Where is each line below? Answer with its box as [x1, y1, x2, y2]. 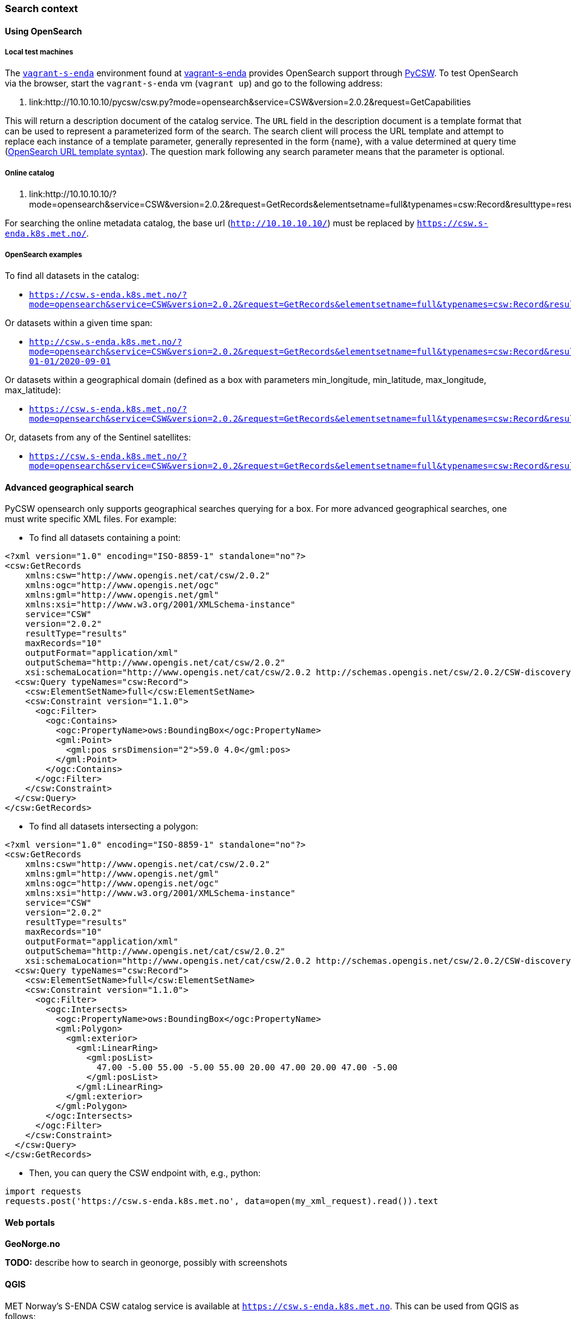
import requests [5, 1186, 82, 1197]
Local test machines [5, 48, 74, 56]
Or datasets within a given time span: [5, 317, 152, 328]
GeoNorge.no [5, 1239, 60, 1249]
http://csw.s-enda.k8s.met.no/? [29, 336, 182, 347]
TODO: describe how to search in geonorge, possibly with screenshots [5, 1257, 287, 1268]
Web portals [5, 1217, 55, 1228]
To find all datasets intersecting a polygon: [29, 821, 198, 832]
